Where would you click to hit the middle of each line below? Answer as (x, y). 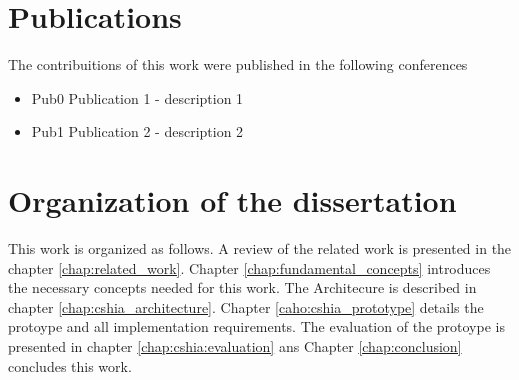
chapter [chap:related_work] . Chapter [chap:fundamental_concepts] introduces (249, 267)
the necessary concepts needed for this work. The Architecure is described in (242, 287)
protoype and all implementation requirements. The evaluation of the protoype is (256, 326)
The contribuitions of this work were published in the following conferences (238, 64)
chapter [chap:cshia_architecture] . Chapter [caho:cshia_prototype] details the (246, 306)
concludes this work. (70, 365)
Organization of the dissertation (232, 200)
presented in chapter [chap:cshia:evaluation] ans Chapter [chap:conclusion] (235, 346)
